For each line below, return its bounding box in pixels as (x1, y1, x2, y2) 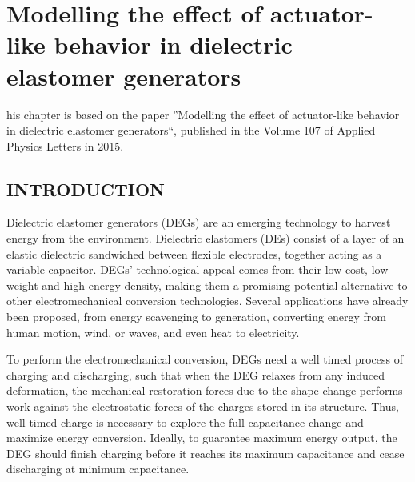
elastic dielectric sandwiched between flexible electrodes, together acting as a (6, 245, 382, 262)
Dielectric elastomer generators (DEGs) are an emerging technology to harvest (6, 214, 391, 231)
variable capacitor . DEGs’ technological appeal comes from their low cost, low (6, 261, 389, 278)
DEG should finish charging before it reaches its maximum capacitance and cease (6, 444, 405, 461)
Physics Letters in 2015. (6, 137, 124, 154)
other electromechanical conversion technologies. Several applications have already (6, 292, 409, 309)
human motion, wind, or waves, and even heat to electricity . (6, 323, 300, 340)
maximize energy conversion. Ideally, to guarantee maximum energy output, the (6, 429, 397, 446)
